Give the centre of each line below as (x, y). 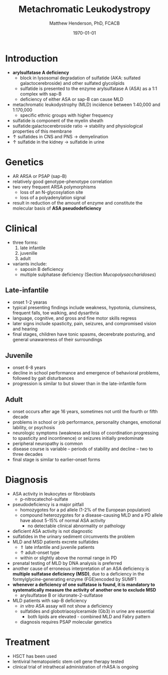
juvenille (29, 253)
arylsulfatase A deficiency (41, 72)
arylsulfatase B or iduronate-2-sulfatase (61, 595)
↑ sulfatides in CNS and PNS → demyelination (60, 136)
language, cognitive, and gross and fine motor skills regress (74, 318)
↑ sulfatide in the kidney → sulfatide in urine (58, 142)
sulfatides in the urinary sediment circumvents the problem (73, 536)
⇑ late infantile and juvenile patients (57, 547)
